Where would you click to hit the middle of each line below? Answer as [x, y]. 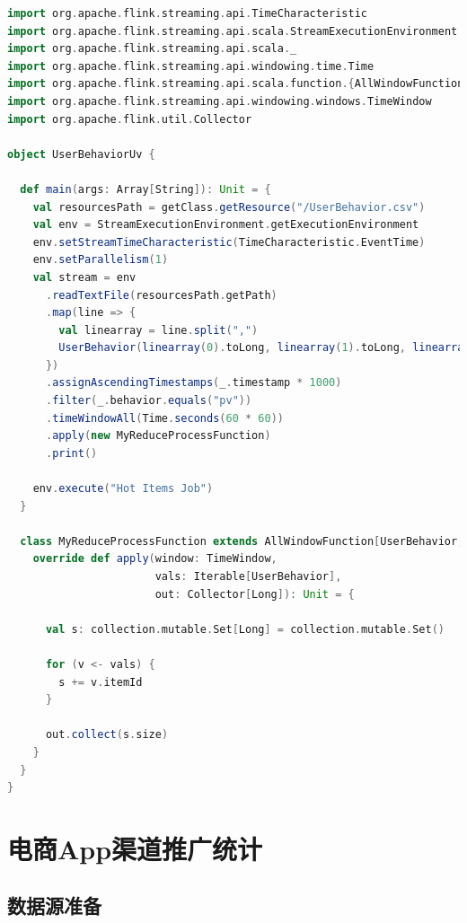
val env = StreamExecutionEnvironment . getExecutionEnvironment [226, 225]
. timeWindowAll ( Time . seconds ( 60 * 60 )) [164, 418]
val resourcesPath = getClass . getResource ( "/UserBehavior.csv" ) [229, 207]
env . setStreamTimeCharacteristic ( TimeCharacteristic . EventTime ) [229, 242]
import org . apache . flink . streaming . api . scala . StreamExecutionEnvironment [233, 31]
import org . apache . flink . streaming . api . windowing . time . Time [191, 66]
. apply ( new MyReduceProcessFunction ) [158, 436]
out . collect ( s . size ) [107, 735]
